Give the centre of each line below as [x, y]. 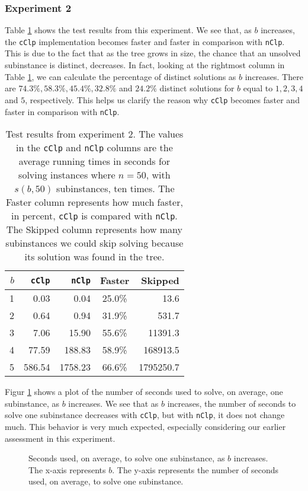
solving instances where [67, 175]
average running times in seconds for [94, 161]
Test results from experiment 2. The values [94, 134]
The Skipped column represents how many [94, 229]
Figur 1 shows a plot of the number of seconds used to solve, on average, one [144, 392]
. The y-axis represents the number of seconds [195, 469]
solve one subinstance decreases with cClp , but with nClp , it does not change [145, 415]
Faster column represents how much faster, [94, 202]
